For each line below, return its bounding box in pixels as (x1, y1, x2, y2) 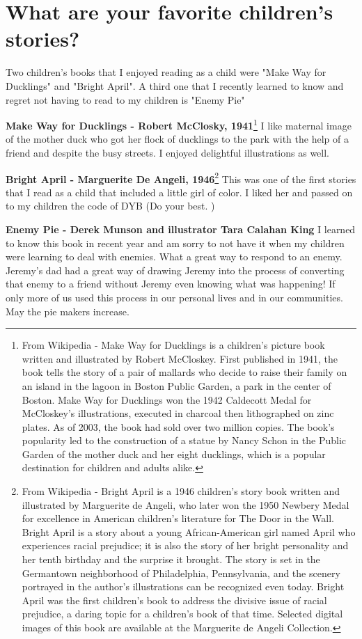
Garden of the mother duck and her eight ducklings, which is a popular (22, 446, 326, 461)
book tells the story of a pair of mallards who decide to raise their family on (22, 365, 347, 379)
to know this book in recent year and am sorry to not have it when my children (6, 235, 345, 250)
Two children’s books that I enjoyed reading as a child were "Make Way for (6, 65, 326, 79)
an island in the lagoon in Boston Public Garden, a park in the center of (22, 378, 331, 393)
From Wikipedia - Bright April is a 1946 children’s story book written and (22, 484, 340, 498)
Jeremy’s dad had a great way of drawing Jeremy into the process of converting (6, 262, 345, 277)
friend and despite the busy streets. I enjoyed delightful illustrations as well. (6, 145, 330, 159)
